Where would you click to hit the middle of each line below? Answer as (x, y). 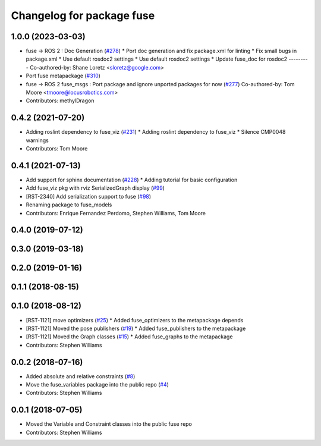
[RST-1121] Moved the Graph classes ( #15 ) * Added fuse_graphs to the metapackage (129, 337)
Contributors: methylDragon (60, 100)
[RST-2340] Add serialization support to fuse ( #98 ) (89, 196)
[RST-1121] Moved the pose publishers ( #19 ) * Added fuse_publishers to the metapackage (136, 328)
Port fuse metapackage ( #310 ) (63, 76)
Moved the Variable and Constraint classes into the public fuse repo (109, 424)
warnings (37, 140)
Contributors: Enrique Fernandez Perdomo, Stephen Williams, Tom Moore (116, 213)
